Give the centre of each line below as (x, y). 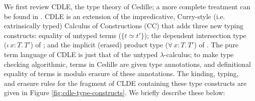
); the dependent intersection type (195, 35)
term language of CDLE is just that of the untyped (81, 54)
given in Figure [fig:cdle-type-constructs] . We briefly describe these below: (115, 92)
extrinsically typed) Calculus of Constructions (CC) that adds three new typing (124, 26)
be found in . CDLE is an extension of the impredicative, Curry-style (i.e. (115, 16)
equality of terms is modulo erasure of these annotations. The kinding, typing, (121, 73)
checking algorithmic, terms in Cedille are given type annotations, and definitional (127, 64)
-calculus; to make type (199, 54)
